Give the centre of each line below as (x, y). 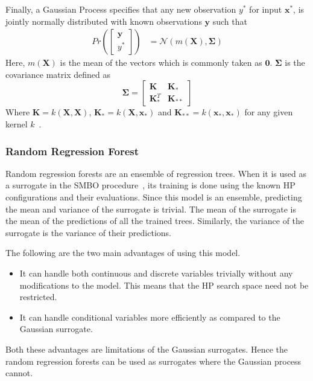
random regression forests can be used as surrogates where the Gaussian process (153, 361)
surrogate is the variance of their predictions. (88, 232)
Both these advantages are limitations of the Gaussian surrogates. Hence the (147, 349)
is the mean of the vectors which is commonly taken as (161, 62)
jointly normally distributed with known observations (104, 21)
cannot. (19, 373)
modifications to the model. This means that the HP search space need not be (164, 285)
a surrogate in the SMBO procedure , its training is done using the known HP (150, 185)
